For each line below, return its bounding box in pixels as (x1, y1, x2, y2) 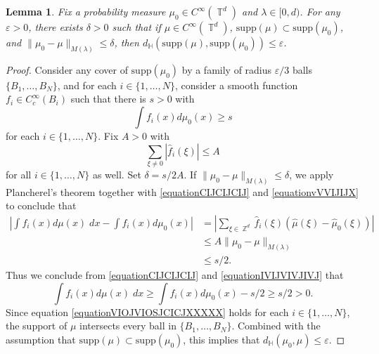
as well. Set (92, 166, 141, 181)
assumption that (6, 332, 76, 346)
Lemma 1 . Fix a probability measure (6, 4, 166, 18)
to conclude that (6, 198, 77, 213)
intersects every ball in (79, 318, 176, 333)
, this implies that (183, 332, 260, 346)
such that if (112, 20, 161, 34)
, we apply (289, 166, 334, 181)
